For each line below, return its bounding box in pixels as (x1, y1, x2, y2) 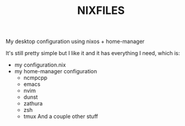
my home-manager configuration (14, 68, 97, 75)
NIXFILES (77, 4, 125, 18)
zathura (23, 100, 43, 107)
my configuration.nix (14, 61, 66, 68)
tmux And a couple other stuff (23, 113, 98, 120)
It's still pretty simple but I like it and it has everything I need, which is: (5, 50, 180, 57)
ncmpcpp (23, 74, 48, 82)
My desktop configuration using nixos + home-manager (5, 38, 145, 45)
